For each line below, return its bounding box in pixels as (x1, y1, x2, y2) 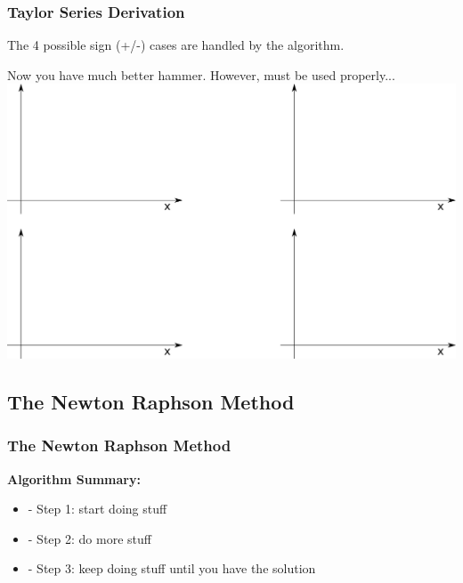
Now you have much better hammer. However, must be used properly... (7, 65, 395, 84)
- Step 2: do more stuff (28, 529, 151, 547)
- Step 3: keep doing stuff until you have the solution (28, 559, 316, 578)
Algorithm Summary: (7, 469, 141, 488)
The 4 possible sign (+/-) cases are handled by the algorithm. (7, 36, 345, 54)
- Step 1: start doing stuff (28, 499, 167, 518)
